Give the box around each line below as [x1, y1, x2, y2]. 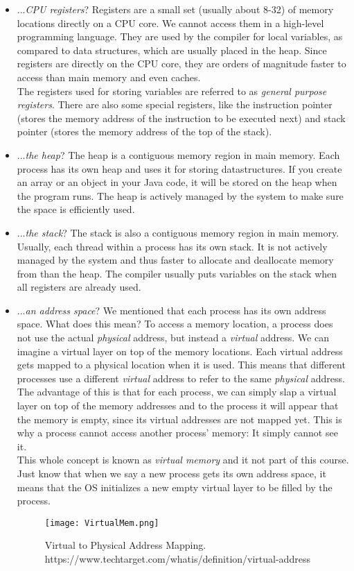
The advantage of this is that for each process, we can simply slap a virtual [17, 384, 337, 399]
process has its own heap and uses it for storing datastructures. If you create [17, 161, 342, 176]
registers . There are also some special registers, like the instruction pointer [17, 97, 333, 112]
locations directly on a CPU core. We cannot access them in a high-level [17, 15, 324, 30]
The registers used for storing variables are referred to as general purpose [17, 83, 327, 98]
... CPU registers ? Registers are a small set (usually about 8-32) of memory [17, 2, 334, 16]
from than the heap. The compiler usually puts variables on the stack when [17, 266, 337, 280]
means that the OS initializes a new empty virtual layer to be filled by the [17, 479, 333, 494]
